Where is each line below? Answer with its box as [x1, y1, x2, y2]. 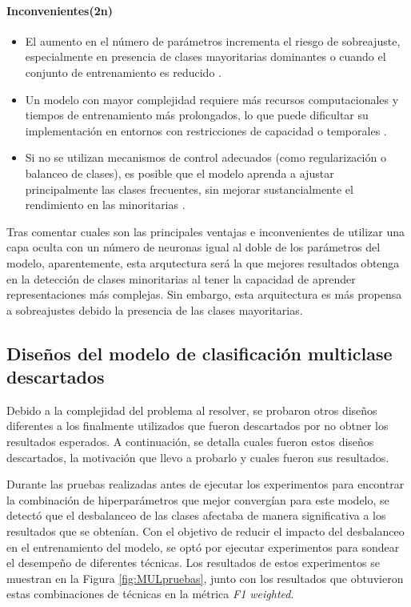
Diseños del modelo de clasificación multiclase [6, 340, 393, 365]
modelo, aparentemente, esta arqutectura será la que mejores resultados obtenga [6, 254, 400, 271]
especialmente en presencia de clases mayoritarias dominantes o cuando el [25, 48, 386, 65]
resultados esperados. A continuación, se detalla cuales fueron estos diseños [6, 433, 374, 450]
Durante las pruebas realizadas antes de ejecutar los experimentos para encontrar [6, 476, 405, 492]
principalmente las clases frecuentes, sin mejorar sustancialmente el [25, 180, 353, 197]
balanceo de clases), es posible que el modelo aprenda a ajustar [25, 164, 334, 181]
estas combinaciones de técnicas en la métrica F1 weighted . [6, 585, 294, 602]
